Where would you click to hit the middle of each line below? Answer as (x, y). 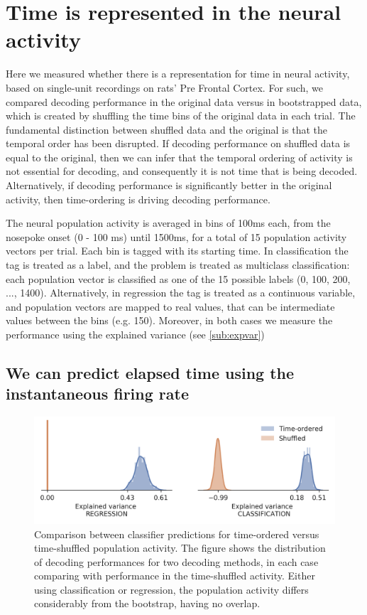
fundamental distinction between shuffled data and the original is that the (166, 129)
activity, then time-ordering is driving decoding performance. (138, 199)
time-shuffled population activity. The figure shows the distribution (180, 548)
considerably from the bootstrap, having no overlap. (147, 603)
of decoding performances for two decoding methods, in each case (176, 561)
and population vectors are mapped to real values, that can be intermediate (170, 306)
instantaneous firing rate (97, 394)
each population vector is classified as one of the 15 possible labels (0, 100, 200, (178, 278)
